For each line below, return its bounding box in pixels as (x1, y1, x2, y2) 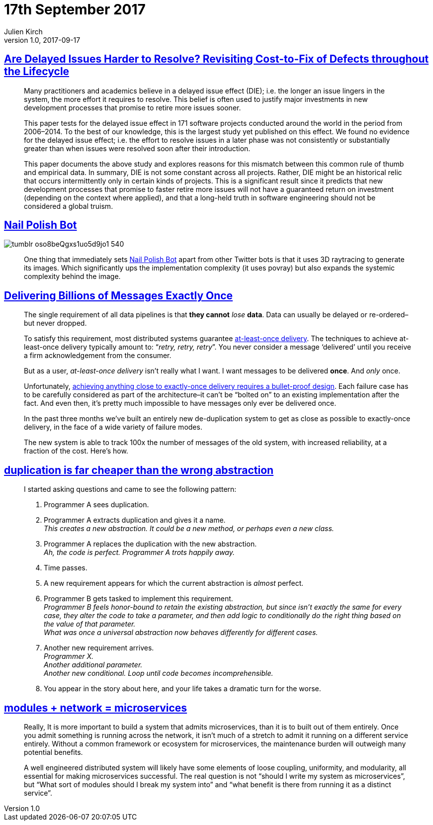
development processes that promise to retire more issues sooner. (24, 103, 241, 112)
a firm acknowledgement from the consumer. (24, 351, 172, 360)
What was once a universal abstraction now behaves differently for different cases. (44, 628, 318, 637)
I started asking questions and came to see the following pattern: (24, 485, 237, 494)
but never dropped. (24, 319, 87, 328)
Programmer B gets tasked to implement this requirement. (44, 594, 233, 603)
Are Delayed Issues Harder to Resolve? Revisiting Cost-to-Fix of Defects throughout (4, 53, 429, 66)
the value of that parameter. (44, 620, 136, 629)
